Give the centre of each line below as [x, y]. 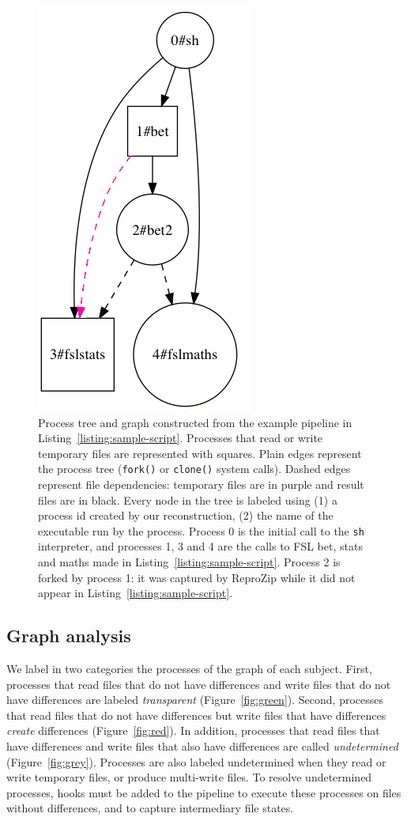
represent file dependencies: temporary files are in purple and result [201, 484]
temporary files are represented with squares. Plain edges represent [200, 453]
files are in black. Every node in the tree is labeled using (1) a [188, 499]
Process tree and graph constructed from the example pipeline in [195, 422]
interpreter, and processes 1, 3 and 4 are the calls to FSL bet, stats [200, 546]
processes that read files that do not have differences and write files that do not [199, 684]
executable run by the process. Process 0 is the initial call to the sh [201, 530]
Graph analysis [69, 636]
